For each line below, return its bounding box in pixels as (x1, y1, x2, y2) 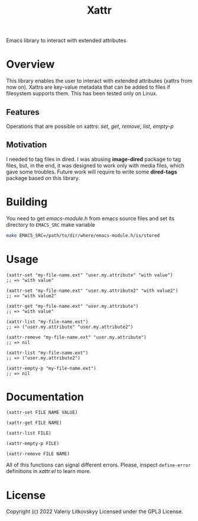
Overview (6, 57, 55, 71)
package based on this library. (6, 174, 80, 181)
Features (6, 107, 40, 117)
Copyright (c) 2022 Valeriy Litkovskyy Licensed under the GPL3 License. (6, 508, 183, 515)
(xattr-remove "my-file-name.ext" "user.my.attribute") (6, 334, 147, 340)
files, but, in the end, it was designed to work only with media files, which (6, 162, 185, 169)
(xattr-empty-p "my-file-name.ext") (6, 365, 96, 371)
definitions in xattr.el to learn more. (6, 468, 92, 475)
